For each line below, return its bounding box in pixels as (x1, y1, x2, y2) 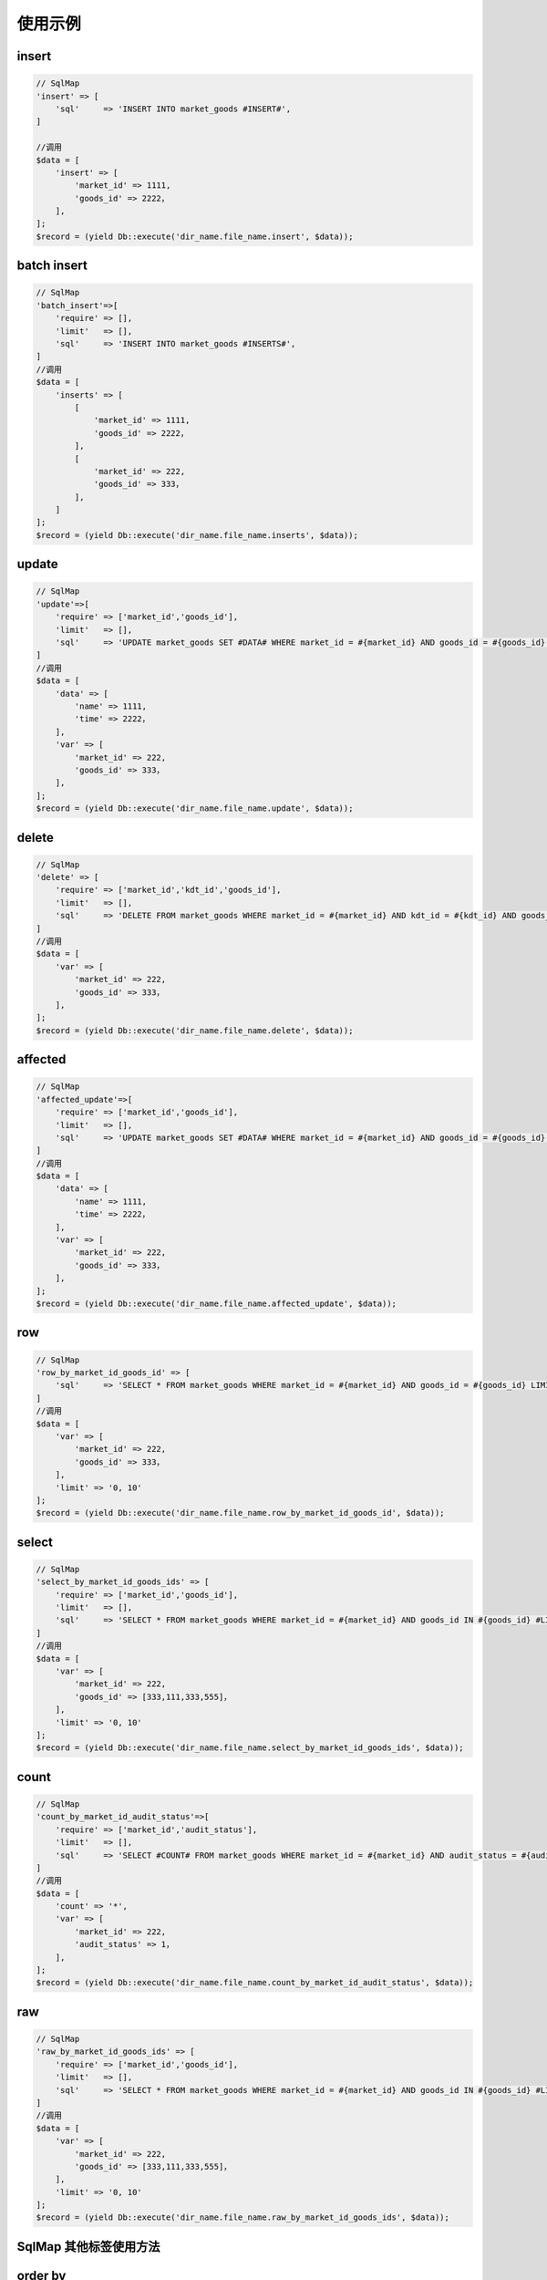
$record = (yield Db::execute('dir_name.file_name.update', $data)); (36, 803, 354, 814)
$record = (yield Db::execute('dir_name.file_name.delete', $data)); (36, 1025, 354, 1035)
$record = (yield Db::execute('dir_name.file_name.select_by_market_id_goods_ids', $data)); (36, 1743, 464, 1753)
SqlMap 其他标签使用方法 (16, 2239, 160, 2254)
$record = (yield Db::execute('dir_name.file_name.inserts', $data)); (36, 530, 359, 540)
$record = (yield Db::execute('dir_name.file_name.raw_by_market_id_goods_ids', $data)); (36, 2213, 450, 2223)
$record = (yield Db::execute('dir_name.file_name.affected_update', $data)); (36, 1299, 397, 1309)
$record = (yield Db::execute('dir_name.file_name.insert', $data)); (36, 231, 354, 242)
